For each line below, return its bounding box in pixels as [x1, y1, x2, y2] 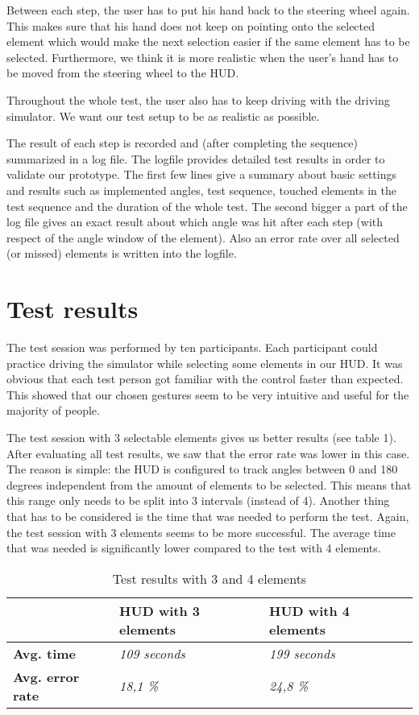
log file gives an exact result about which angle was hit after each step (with [6, 213, 384, 230]
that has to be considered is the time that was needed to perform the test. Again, [6, 507, 409, 524]
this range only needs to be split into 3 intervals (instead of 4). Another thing [6, 492, 390, 509]
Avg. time [13, 643, 77, 663]
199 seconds [269, 643, 335, 663]
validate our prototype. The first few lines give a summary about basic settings [6, 166, 396, 183]
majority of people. [6, 402, 100, 419]
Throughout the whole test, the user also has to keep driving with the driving [6, 91, 390, 108]
